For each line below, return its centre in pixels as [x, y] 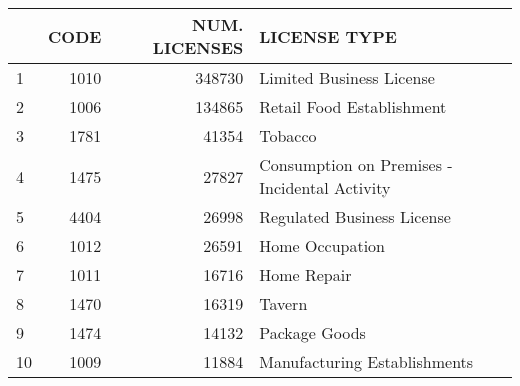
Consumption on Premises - [356, 164]
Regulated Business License [355, 216]
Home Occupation [322, 245]
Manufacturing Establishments [366, 361]
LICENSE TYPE [328, 36]
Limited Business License [347, 77]
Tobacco [288, 135]
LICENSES [198, 47]
